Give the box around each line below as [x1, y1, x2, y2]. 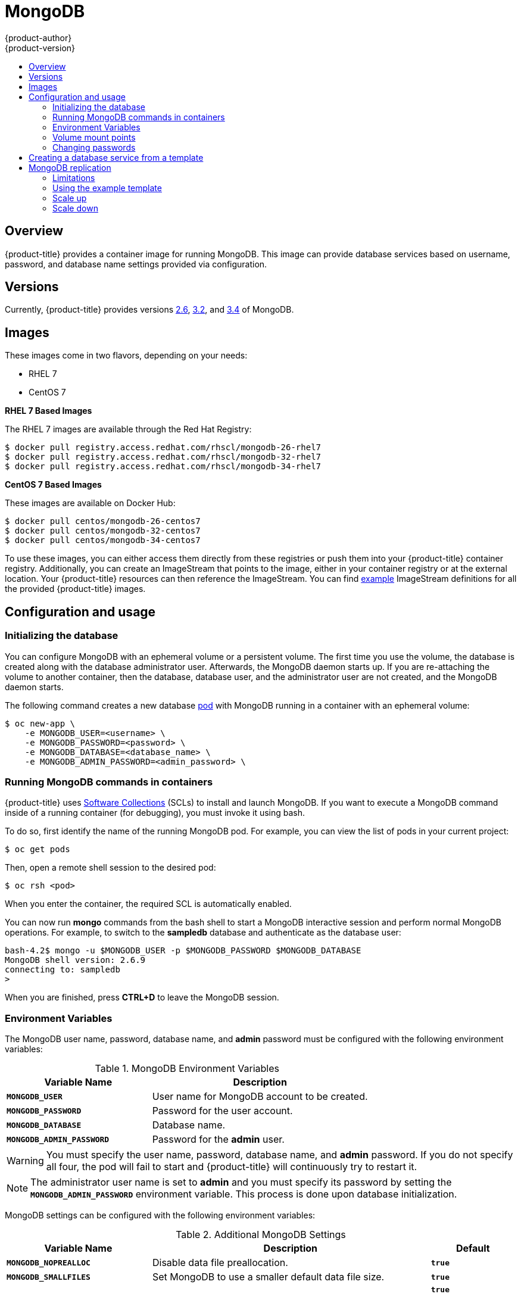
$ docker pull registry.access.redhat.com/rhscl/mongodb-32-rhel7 [5, 452, 322, 462]
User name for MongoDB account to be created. [152, 1090, 368, 1102]
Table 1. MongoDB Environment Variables [95, 1062, 280, 1074]
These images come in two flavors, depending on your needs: [5, 350, 248, 361]
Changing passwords [52, 142, 136, 152]
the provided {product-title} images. [5, 584, 146, 594]
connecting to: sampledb [5, 965, 120, 975]
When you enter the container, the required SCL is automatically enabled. [5, 899, 292, 909]
